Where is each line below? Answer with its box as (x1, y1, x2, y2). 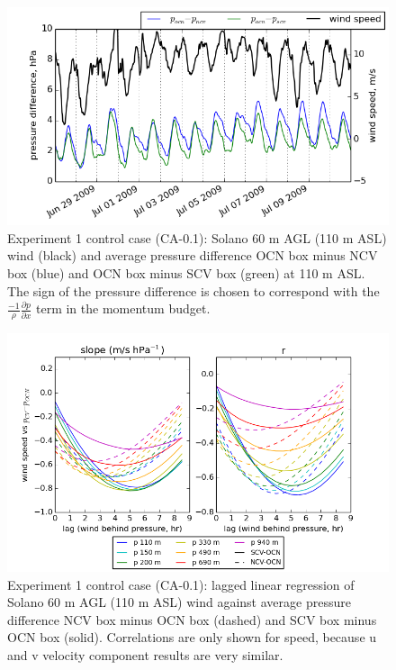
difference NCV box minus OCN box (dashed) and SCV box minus (7, 610, 377, 629)
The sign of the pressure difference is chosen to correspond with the (7, 281, 380, 300)
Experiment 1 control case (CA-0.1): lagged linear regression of (7, 575, 355, 593)
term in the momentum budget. (36, 299, 211, 318)
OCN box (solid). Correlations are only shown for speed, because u (7, 628, 377, 647)
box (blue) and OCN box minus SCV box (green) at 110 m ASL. (7, 264, 365, 283)
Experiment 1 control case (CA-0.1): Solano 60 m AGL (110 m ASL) (7, 228, 387, 247)
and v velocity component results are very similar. (7, 646, 283, 665)
